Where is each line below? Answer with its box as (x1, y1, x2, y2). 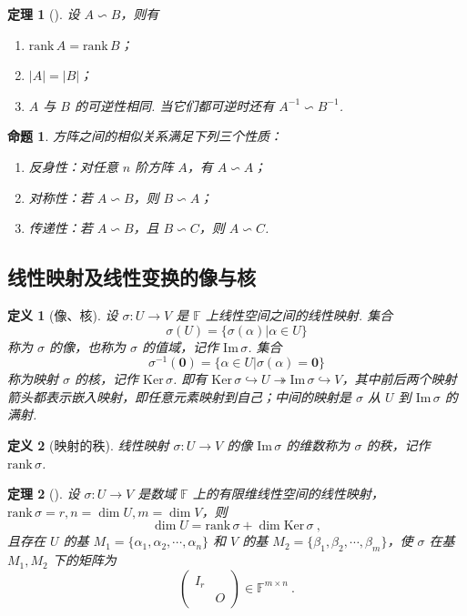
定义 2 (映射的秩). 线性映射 (7, 436, 169, 454)
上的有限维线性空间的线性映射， (192, 484, 384, 503)
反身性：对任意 (28, 157, 118, 176)
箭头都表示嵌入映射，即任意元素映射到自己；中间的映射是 (7, 387, 351, 406)
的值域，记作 (142, 337, 219, 356)
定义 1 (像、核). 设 (7, 305, 118, 324)
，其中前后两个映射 (341, 369, 457, 389)
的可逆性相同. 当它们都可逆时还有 (74, 96, 275, 115)
